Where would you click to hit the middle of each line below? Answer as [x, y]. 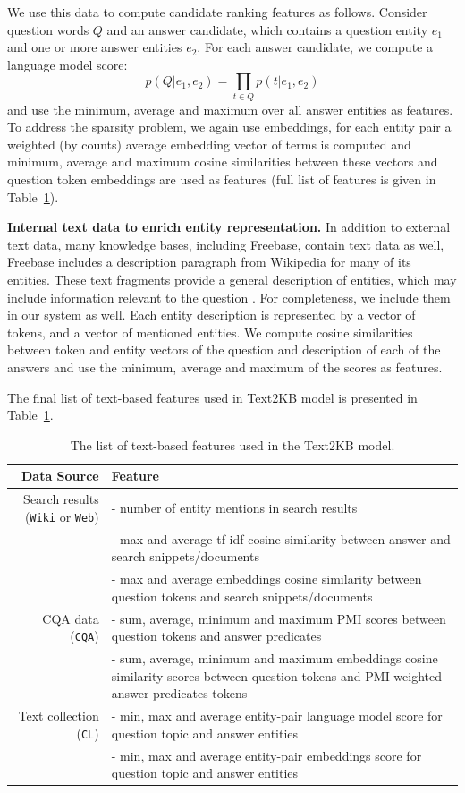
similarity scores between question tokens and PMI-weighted [277, 675]
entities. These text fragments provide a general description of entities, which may [232, 280]
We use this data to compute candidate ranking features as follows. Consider [217, 12]
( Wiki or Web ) [62, 516]
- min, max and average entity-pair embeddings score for [266, 755]
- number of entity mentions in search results [234, 508]
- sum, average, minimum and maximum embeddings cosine [275, 658]
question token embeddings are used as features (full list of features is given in [222, 179]
